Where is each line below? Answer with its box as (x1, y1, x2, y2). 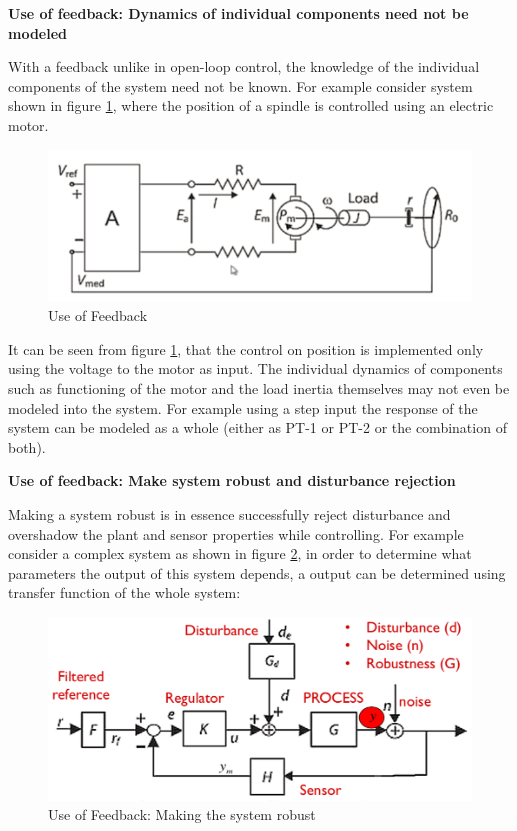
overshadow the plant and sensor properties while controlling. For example (8, 523, 464, 544)
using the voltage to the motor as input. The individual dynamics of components (8, 358, 503, 379)
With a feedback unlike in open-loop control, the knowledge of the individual (8, 56, 480, 77)
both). (8, 436, 46, 457)
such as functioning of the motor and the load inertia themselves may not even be (8, 377, 510, 398)
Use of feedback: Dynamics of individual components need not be (8, 3, 469, 23)
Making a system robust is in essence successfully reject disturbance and (8, 503, 451, 524)
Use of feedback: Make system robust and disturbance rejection (8, 470, 456, 491)
